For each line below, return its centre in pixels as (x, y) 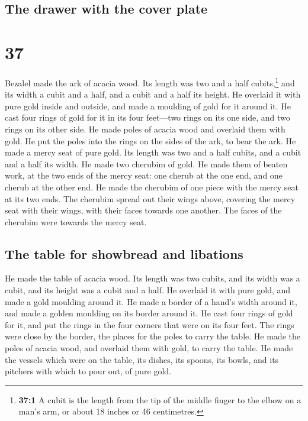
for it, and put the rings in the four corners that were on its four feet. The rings (150, 324)
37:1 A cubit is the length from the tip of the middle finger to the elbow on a (160, 399)
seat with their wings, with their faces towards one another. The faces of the (143, 210)
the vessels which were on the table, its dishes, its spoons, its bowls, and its (142, 359)
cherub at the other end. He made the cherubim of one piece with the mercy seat (152, 187)
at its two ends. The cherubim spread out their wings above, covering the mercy (150, 198)
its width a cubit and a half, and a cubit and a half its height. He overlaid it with (153, 94)
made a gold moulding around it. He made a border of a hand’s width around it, (151, 301)
